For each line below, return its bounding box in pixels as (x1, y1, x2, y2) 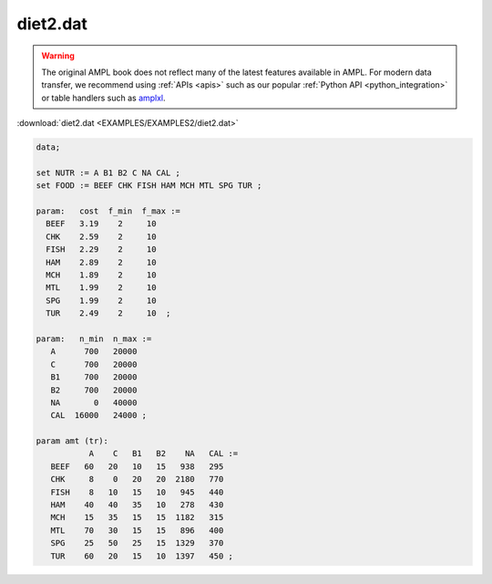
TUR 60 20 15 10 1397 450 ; (50, 550, 234, 561)
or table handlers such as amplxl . (41, 92, 166, 103)
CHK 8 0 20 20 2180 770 (50, 474, 224, 485)
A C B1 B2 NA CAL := (88, 448, 239, 459)
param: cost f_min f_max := (36, 206, 181, 216)
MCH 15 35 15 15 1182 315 (50, 512, 224, 523)
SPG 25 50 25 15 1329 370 (50, 538, 224, 548)
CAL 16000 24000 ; (50, 411, 148, 421)
